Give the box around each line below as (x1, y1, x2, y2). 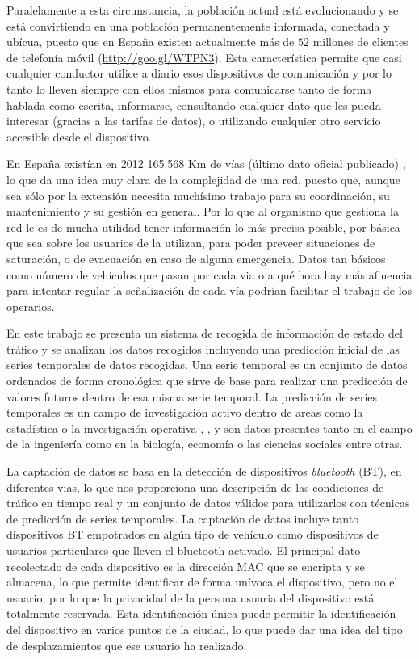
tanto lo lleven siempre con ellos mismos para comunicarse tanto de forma (6, 80, 372, 97)
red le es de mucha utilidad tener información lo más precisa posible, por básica (6, 218, 400, 235)
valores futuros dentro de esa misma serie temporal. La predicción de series (6, 388, 378, 405)
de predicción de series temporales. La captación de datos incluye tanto (6, 510, 359, 527)
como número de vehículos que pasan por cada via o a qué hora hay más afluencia (6, 266, 413, 283)
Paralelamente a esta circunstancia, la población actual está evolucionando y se (6, 2, 399, 18)
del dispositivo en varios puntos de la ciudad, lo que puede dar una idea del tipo (6, 620, 403, 637)
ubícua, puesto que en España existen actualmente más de (6, 33, 295, 50)
